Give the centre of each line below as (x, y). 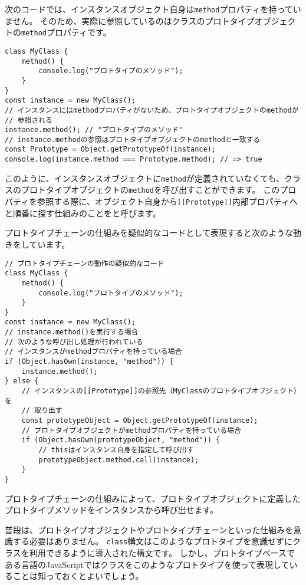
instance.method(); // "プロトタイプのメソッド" (94, 130)
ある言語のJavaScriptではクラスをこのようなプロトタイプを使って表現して (147, 564)
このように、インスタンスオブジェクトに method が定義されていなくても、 (145, 178)
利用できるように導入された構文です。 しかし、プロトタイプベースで (162, 553)
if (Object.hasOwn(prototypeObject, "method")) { (121, 440)
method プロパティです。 (66, 32)
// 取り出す (42, 411)
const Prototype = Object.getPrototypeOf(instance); (110, 149)
